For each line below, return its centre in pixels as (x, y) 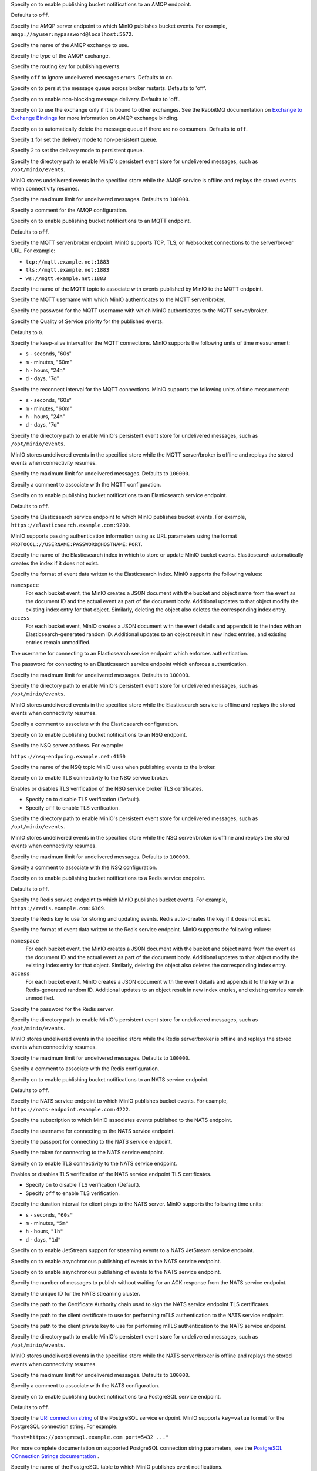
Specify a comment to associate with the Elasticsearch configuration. (95, 724)
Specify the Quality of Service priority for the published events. (87, 321)
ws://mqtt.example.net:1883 (66, 278)
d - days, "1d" (43, 1239)
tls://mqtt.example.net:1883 (68, 270)
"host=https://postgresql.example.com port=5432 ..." (90, 1437)
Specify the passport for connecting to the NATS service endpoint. (92, 1141)
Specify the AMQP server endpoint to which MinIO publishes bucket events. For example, (119, 26)
